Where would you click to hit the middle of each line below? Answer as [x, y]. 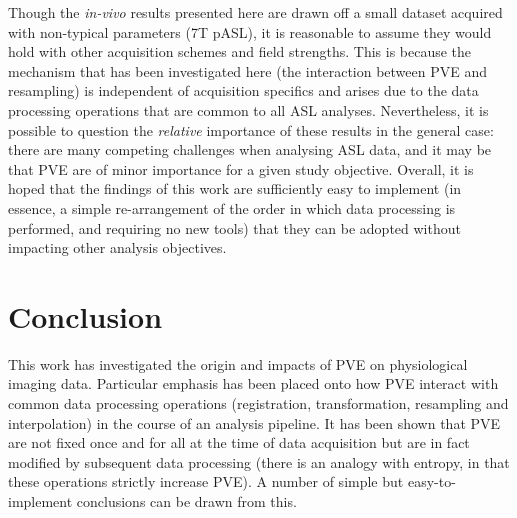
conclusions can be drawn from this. [186, 501]
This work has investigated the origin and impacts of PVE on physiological [238, 363]
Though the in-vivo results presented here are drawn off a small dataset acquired [255, 12]
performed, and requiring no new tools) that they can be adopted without [234, 227]
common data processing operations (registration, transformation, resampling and [258, 403]
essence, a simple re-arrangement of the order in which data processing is [232, 207]
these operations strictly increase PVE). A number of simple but [206, 481]
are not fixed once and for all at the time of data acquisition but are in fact [239, 442]
